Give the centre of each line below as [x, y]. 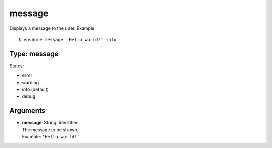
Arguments [27, 111]
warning [30, 82]
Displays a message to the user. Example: [52, 28]
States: [17, 66]
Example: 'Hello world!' [51, 137]
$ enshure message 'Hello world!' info [67, 40]
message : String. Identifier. [50, 123]
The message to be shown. [50, 130]
